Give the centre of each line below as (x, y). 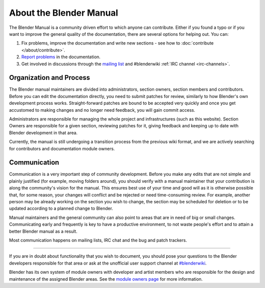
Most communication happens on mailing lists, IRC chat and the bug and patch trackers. (98, 240)
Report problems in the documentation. (61, 57)
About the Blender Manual (64, 13)
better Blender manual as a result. (43, 231)
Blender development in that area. (43, 133)
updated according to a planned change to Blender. (61, 209)
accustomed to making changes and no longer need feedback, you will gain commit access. (102, 110)
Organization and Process (50, 78)
